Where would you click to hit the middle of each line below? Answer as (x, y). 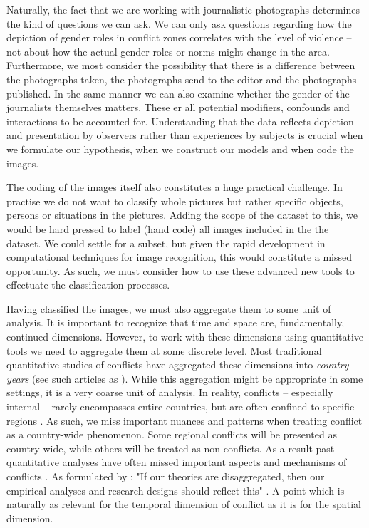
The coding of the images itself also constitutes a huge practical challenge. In (175, 187)
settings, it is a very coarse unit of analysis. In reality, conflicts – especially (170, 392)
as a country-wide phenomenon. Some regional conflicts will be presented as (172, 434)
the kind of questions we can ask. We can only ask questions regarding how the (179, 23)
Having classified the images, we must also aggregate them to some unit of (169, 308)
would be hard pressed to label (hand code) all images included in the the (168, 228)
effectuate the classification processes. (88, 285)
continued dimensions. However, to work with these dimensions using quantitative (185, 337)
